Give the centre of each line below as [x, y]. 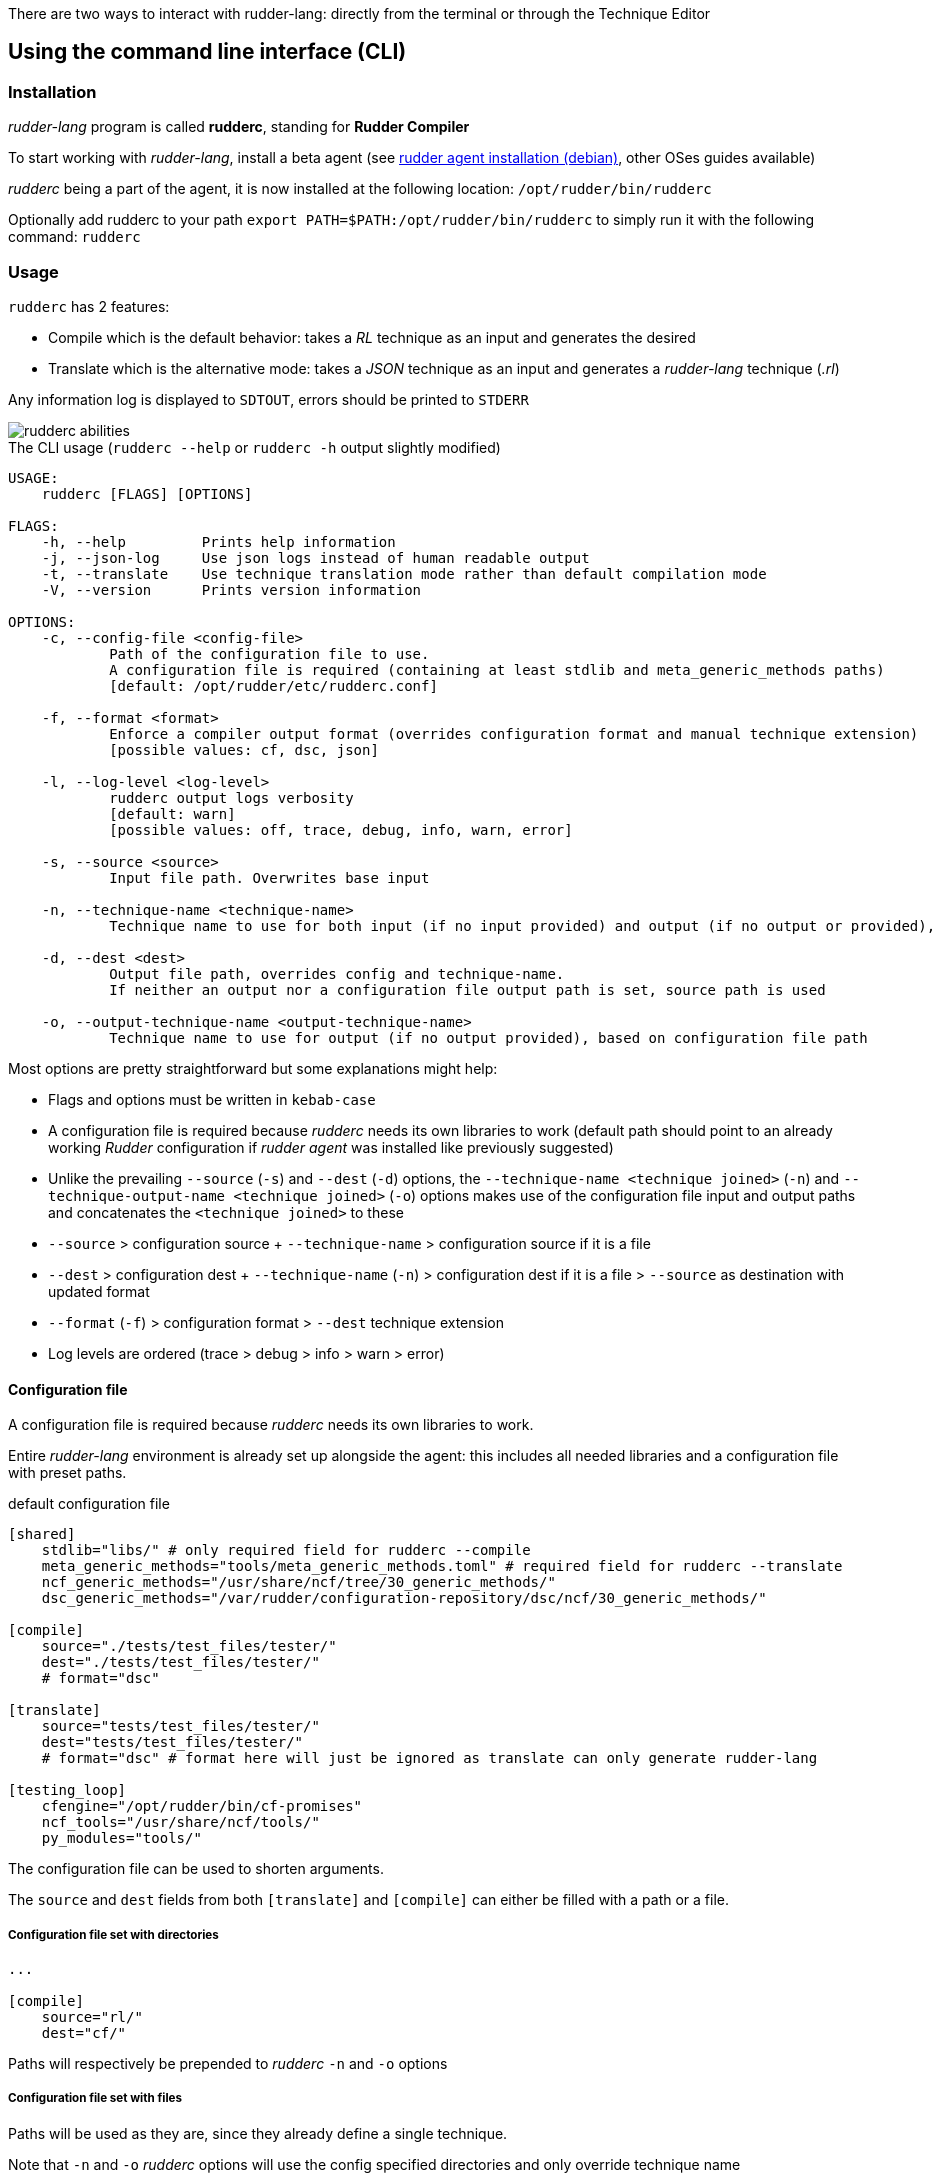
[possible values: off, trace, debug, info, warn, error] [341, 829]
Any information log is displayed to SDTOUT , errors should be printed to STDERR [268, 399]
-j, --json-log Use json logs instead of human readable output [315, 557]
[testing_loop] [67, 1790]
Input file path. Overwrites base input [269, 877]
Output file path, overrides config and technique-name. [337, 973]
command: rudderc [74, 237]
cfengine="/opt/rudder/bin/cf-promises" [202, 1806]
